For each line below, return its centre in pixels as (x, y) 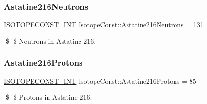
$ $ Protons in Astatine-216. (49, 97)
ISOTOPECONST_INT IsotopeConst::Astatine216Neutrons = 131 (104, 25)
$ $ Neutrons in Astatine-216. (51, 41)
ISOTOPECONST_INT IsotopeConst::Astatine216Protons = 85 (100, 80)
